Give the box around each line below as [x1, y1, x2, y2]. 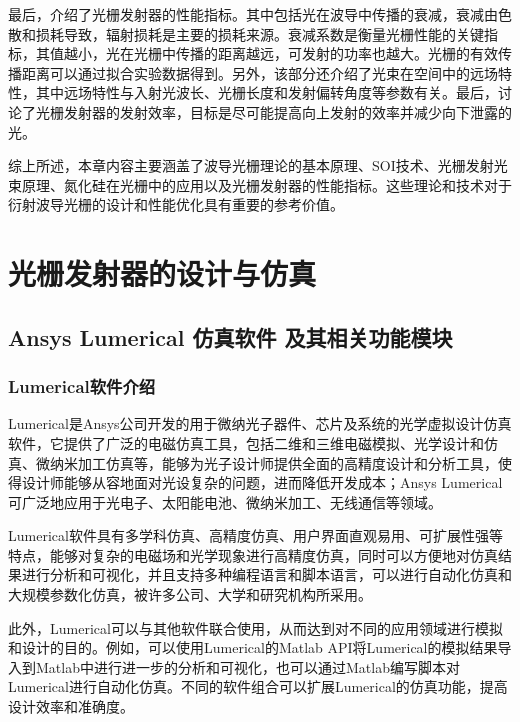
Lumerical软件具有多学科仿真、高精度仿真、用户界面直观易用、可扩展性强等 [8, 525, 503, 546]
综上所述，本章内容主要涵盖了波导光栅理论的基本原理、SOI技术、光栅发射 [8, 155, 494, 176]
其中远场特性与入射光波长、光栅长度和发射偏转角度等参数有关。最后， [35, 82, 498, 103]
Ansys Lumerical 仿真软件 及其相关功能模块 [8, 321, 453, 352]
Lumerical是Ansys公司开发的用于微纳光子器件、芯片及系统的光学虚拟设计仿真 [8, 413, 512, 434]
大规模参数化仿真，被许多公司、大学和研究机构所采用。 [8, 584, 372, 605]
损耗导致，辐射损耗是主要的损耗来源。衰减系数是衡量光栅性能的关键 [35, 23, 484, 44]
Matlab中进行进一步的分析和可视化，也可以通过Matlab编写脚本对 [35, 656, 460, 677]
